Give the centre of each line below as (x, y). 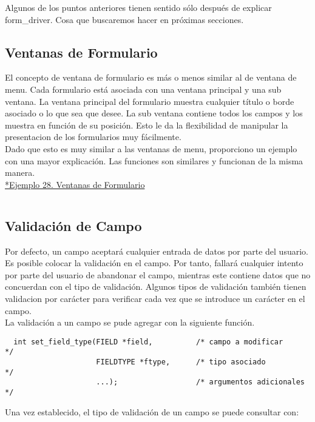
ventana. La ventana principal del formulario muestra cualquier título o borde (150, 101)
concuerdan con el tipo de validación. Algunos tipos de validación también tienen (156, 286)
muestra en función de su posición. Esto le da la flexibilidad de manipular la (147, 125)
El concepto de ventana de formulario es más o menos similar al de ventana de (151, 77)
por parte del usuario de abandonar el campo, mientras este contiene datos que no (158, 274)
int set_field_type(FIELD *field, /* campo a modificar (148, 342)
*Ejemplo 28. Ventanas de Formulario (75, 184)
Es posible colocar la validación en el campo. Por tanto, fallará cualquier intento (154, 263)
